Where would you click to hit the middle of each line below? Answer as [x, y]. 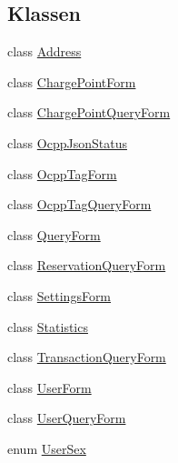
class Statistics [48, 326]
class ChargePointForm [72, 81]
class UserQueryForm [67, 418]
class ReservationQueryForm [87, 265]
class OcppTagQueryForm [79, 204]
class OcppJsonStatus [67, 142]
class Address [44, 51]
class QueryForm [54, 234]
